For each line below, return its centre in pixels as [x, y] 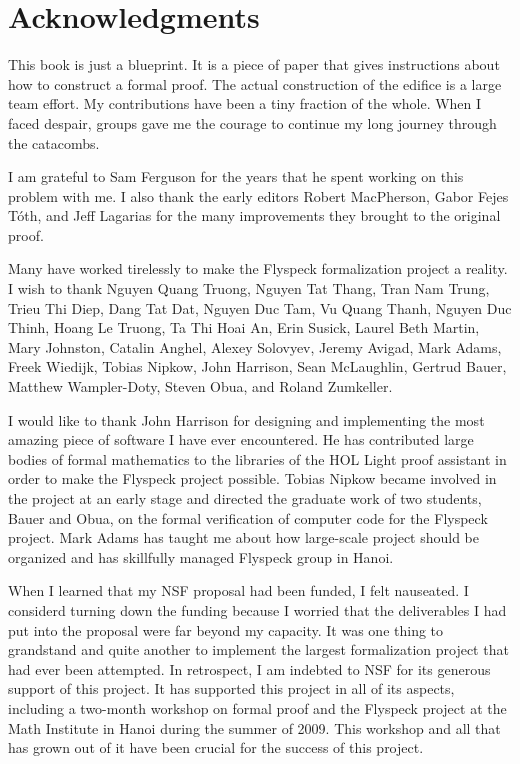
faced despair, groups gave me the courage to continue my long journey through [252, 122]
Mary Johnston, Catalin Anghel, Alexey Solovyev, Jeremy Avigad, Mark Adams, [255, 346]
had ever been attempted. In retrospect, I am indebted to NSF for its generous [249, 668]
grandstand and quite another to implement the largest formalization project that [258, 649]
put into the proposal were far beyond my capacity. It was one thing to [226, 629]
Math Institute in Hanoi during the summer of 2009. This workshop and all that [254, 727]
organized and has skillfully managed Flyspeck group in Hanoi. [201, 556]
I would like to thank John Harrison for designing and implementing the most [246, 419]
